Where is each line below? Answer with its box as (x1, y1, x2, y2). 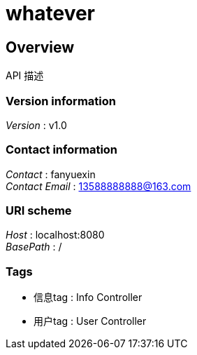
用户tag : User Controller (34, 315, 147, 328)
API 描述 (6, 69, 44, 82)
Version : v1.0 (6, 119, 67, 131)
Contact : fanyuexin (6, 168, 96, 180)
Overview (6, 38, 75, 56)
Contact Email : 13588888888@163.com (6, 180, 191, 192)
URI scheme (6, 203, 72, 218)
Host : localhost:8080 (6, 229, 105, 241)
